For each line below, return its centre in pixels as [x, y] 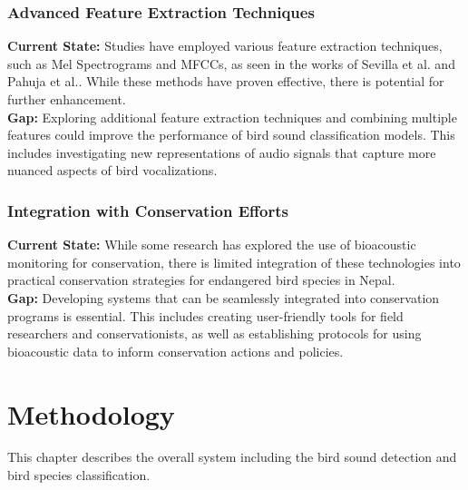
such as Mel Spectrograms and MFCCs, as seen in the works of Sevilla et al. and [231, 63]
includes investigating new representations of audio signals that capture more [222, 152]
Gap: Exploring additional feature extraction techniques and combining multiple [232, 117]
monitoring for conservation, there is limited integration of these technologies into [234, 262]
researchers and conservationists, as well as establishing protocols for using [214, 333]
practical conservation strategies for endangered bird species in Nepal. [201, 280]
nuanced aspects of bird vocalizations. [112, 170]
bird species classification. [79, 475]
